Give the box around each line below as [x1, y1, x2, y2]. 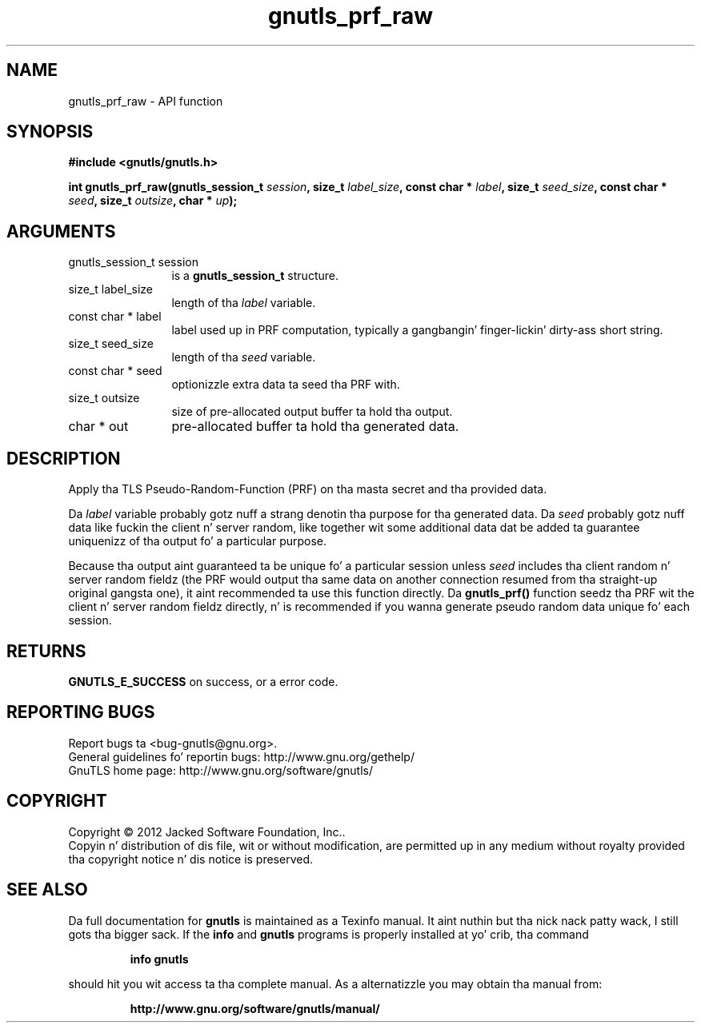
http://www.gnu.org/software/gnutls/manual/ [130, 1001, 380, 1015]
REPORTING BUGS [6, 702, 155, 723]
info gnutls [130, 951, 189, 966]
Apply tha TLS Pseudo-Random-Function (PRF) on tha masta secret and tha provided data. [68, 482, 547, 497]
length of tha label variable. [171, 296, 316, 310]
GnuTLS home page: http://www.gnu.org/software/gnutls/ [68, 763, 373, 777]
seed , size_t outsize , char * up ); [68, 193, 238, 208]
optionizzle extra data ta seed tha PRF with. [171, 377, 400, 392]
